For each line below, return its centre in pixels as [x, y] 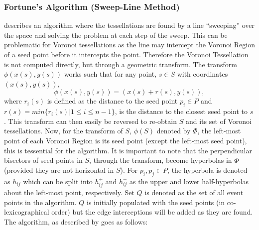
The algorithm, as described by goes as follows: [76, 221]
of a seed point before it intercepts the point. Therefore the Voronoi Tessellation [126, 54]
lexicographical [27, 212]
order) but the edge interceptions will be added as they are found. [152, 212]
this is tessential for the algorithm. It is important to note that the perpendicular [128, 150]
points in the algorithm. [40, 202]
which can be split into [58, 181]
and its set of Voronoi [218, 121]
